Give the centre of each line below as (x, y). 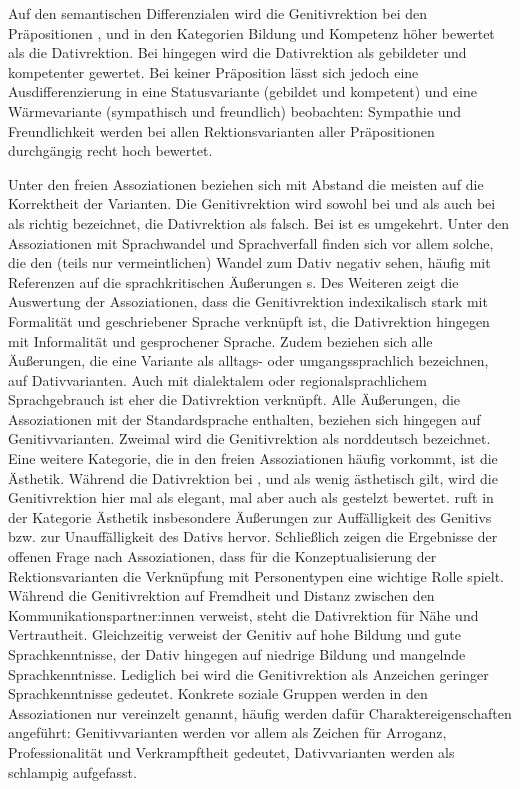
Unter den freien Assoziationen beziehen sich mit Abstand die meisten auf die (246, 183)
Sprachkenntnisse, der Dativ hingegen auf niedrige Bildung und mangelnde (237, 654)
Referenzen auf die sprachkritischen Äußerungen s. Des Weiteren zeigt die (233, 281)
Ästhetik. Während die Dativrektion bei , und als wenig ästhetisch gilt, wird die (253, 477)
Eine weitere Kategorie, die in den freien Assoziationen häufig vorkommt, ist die (253, 458)
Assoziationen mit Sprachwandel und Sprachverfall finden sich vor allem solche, (251, 242)
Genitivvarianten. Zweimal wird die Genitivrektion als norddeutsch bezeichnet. (249, 438)
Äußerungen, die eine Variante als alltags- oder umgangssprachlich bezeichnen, (248, 360)
